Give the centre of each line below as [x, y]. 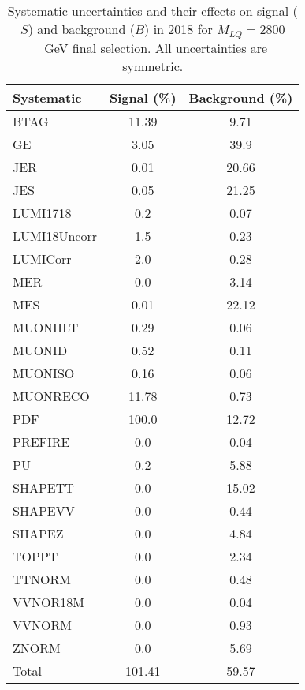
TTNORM [42, 579]
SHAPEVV [44, 510]
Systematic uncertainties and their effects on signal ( [152, 11]
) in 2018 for [179, 29]
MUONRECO [51, 396]
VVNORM [42, 624]
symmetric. [153, 66]
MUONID [40, 350]
